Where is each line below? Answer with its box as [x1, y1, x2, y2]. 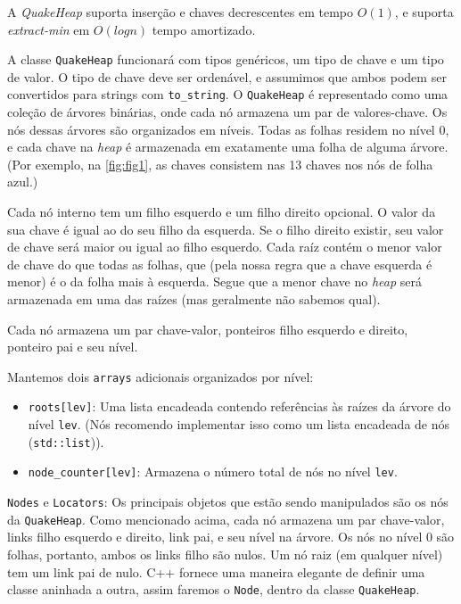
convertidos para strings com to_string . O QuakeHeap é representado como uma [7, 85, 449, 103]
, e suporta [394, 3, 454, 21]
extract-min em [7, 20, 90, 38]
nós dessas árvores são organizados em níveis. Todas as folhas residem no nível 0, [7, 120, 449, 138]
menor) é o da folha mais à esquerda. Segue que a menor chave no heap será [7, 272, 423, 291]
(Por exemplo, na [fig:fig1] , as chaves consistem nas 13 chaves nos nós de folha [7, 154, 433, 173]
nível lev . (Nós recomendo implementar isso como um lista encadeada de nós [28, 415, 450, 434]
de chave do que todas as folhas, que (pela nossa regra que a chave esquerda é [7, 254, 432, 273]
